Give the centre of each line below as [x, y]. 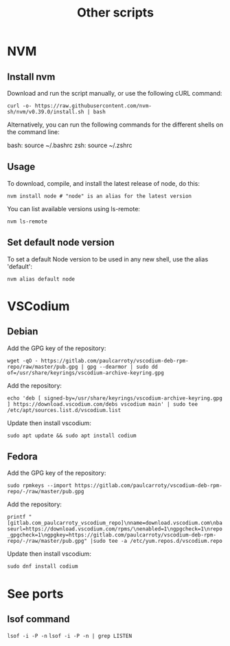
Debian [23, 332]
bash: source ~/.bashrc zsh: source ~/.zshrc [70, 145]
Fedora [22, 456]
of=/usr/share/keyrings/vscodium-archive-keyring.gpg [86, 373]
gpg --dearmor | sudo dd [122, 367]
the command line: [33, 132]
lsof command [38, 620]
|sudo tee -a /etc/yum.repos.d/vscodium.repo [157, 541]
